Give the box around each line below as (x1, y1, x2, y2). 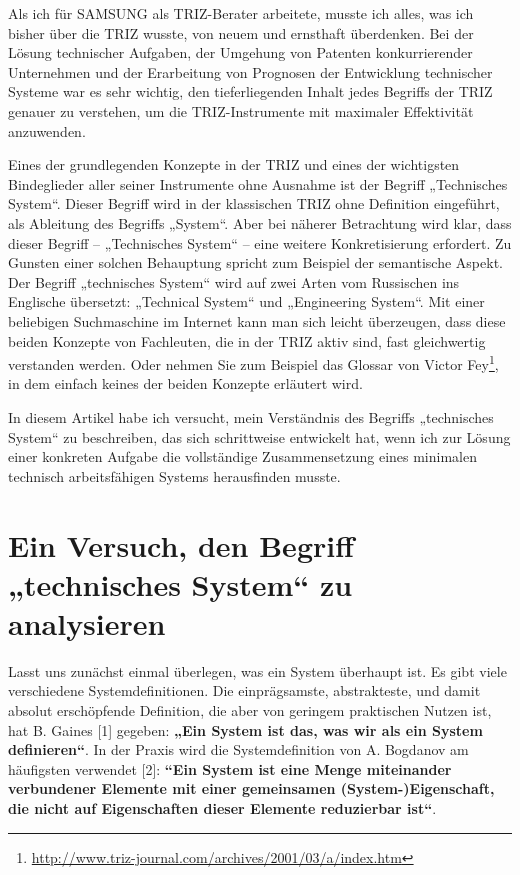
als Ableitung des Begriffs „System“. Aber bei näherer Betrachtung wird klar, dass (8, 212, 512, 233)
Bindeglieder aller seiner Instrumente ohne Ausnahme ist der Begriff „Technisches (8, 173, 508, 194)
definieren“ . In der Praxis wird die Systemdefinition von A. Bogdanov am (8, 739, 469, 760)
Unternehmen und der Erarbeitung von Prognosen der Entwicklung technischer (8, 61, 493, 82)
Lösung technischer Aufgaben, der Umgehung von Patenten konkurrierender (8, 42, 473, 63)
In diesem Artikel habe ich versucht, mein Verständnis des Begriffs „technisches (8, 406, 494, 427)
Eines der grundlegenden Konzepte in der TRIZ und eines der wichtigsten (8, 154, 460, 175)
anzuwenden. (8, 120, 86, 141)
